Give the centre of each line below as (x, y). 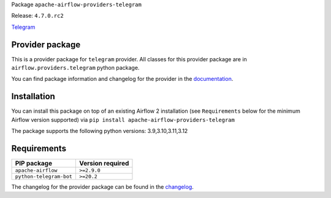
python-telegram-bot (44, 177)
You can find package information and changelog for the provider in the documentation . (122, 79)
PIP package (33, 164)
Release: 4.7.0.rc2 (37, 16)
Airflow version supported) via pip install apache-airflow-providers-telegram (123, 120)
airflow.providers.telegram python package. (75, 68)
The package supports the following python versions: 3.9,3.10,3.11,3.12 (100, 131)
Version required (104, 164)
